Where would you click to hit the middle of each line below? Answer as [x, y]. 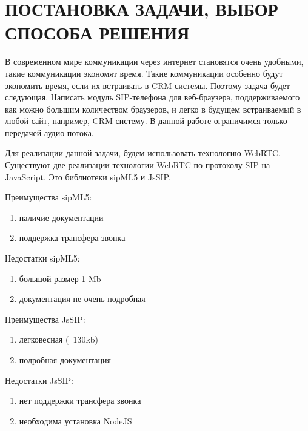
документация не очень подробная [82, 299]
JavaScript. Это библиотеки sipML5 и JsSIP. [88, 176]
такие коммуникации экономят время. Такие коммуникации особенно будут [144, 73]
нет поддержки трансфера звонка [80, 400]
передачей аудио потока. [49, 132]
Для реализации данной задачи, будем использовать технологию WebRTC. [143, 153]
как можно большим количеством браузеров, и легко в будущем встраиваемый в [153, 109]
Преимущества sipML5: [49, 197]
